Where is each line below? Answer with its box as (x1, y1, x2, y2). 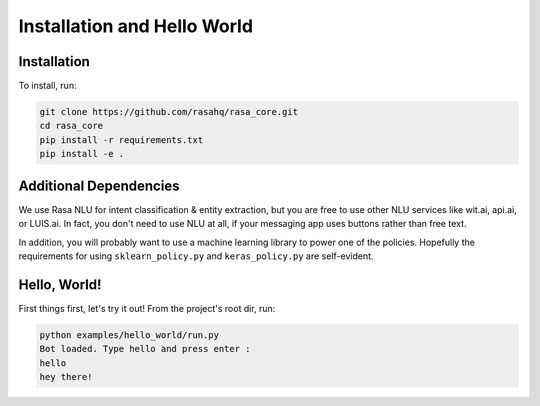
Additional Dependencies (18, 177, 180, 194)
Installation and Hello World (18, 15, 254, 37)
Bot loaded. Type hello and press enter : (39, 343, 251, 355)
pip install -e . (39, 148, 125, 160)
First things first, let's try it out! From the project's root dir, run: (18, 302, 276, 314)
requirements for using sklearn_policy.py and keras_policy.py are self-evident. (18, 250, 374, 262)
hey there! (39, 371, 93, 382)
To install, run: (18, 80, 77, 92)
